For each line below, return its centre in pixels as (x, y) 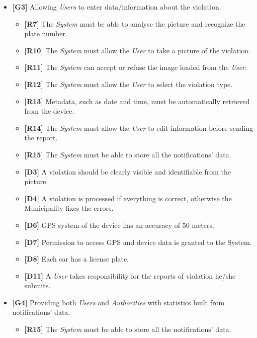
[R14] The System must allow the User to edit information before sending (139, 128)
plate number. (46, 33)
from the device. (49, 111)
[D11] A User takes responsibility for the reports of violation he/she (130, 275)
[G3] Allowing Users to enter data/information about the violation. (117, 7)
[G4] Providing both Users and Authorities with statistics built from (118, 302)
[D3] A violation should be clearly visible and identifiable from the (127, 171)
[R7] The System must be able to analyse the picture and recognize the (135, 23)
